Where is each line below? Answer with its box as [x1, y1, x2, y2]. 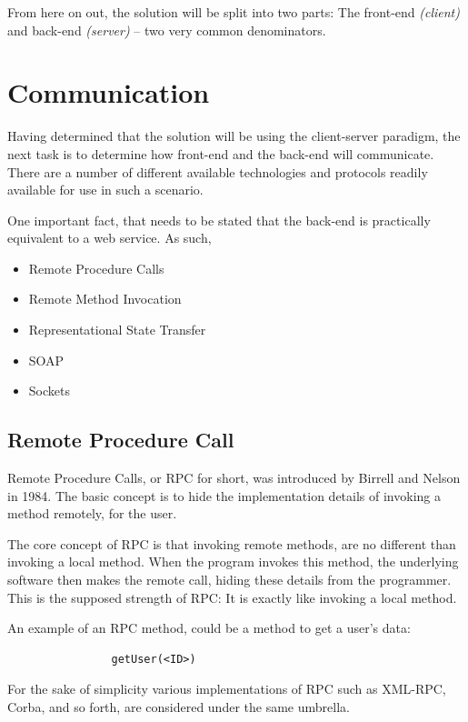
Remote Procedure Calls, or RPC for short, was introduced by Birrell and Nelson [7, 468, 461, 487]
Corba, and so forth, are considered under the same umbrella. [7, 697, 350, 716]
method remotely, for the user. [7, 504, 177, 523]
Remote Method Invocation [28, 289, 182, 308]
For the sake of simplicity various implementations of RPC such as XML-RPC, [7, 679, 446, 698]
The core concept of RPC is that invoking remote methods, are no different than [7, 534, 456, 553]
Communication [7, 74, 210, 111]
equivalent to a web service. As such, [7, 228, 212, 247]
